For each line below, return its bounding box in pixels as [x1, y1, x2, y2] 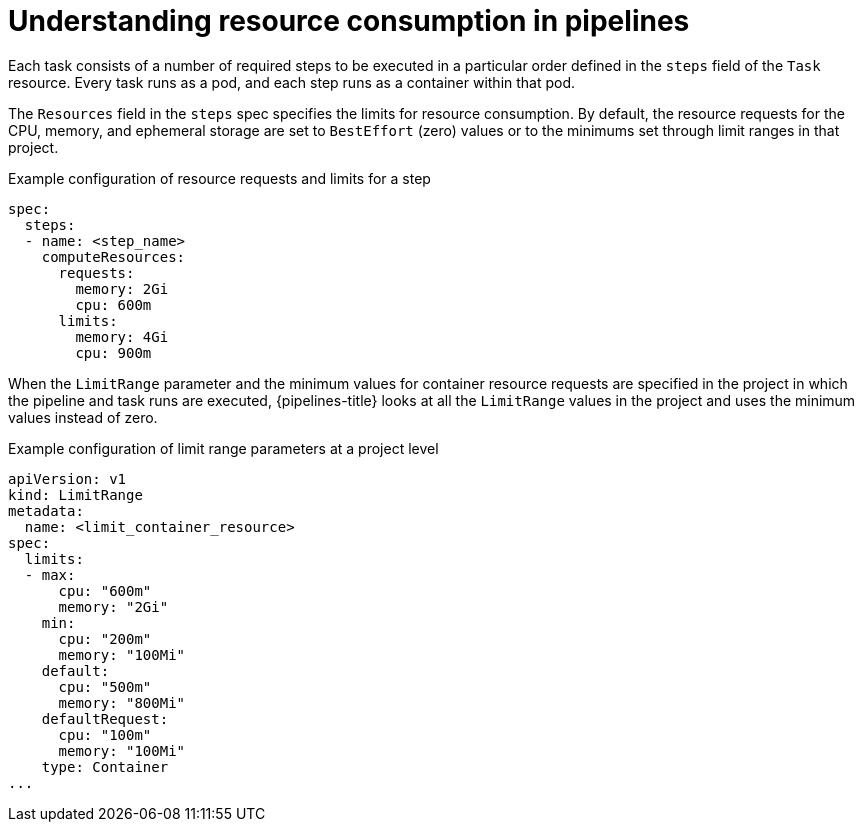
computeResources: [41, 248, 186, 265]
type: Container [41, 758, 169, 775]
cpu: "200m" [58, 630, 152, 647]
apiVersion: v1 [8, 470, 127, 487]
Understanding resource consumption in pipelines [8, 4, 690, 38]
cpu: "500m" [58, 678, 152, 695]
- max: [24, 566, 76, 583]
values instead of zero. [8, 408, 158, 426]
